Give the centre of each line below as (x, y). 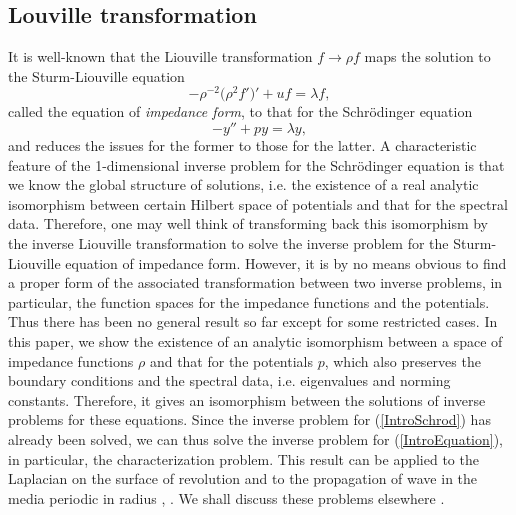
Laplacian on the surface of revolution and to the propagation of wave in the (243, 478)
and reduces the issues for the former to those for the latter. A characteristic (242, 145)
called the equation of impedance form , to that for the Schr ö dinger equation (240, 111)
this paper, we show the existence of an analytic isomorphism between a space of (255, 341)
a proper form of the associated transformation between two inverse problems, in (255, 282)
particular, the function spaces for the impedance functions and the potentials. (249, 301)
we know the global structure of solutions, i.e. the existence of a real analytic (243, 184)
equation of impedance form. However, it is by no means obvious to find (286, 262)
